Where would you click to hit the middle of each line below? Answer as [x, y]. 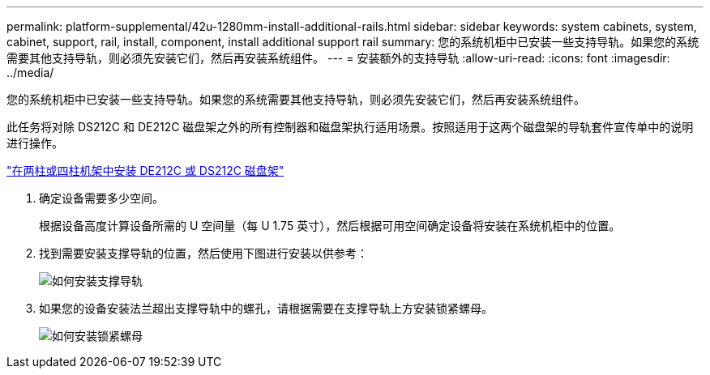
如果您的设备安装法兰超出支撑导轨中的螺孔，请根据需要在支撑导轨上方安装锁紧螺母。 [266, 308]
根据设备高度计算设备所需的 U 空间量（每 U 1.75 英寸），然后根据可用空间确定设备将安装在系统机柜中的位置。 [330, 226]
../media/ [30, 72]
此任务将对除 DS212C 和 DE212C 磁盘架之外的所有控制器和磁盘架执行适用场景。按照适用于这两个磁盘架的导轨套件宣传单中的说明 [350, 127]
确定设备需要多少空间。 [101, 198]
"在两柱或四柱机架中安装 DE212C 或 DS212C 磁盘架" [145, 170]
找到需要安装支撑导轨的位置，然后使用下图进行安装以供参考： [203, 253]
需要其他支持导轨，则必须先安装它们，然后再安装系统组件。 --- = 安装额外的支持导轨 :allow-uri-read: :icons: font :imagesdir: [338, 58]
